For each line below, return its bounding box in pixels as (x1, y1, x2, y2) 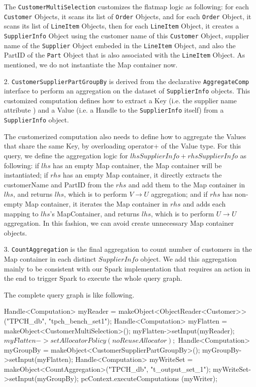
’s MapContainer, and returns (50, 208, 140, 218)
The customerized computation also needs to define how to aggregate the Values (4, 131, 246, 141)
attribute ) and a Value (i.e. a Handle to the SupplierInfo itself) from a (4, 105, 224, 115)
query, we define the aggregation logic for (4, 150, 128, 160)
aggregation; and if (151, 189, 208, 199)
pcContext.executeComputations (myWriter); (81, 373, 218, 384)
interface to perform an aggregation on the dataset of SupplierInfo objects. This (4, 86, 250, 96)
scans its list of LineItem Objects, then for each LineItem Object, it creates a (4, 21, 239, 31)
